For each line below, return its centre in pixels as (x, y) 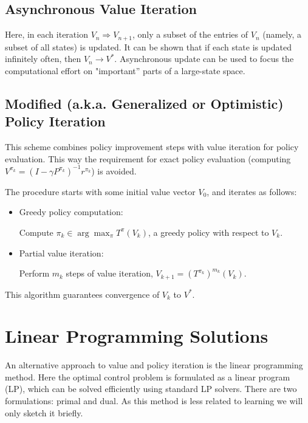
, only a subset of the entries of (190, 34)
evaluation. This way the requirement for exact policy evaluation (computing (148, 158)
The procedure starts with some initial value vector (100, 191)
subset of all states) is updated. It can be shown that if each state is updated (148, 46)
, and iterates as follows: (252, 191)
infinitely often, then (43, 59)
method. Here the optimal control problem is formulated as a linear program (148, 377)
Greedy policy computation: (71, 212)
